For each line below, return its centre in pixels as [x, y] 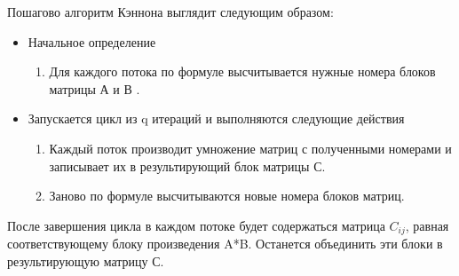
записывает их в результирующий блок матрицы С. [187, 166]
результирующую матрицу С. [86, 260]
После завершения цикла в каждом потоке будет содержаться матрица [196, 225]
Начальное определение [92, 41]
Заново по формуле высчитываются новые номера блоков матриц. [227, 196]
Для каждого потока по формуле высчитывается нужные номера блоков [242, 71]
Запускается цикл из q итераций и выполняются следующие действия [216, 118]
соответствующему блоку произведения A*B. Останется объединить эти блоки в [225, 244]
